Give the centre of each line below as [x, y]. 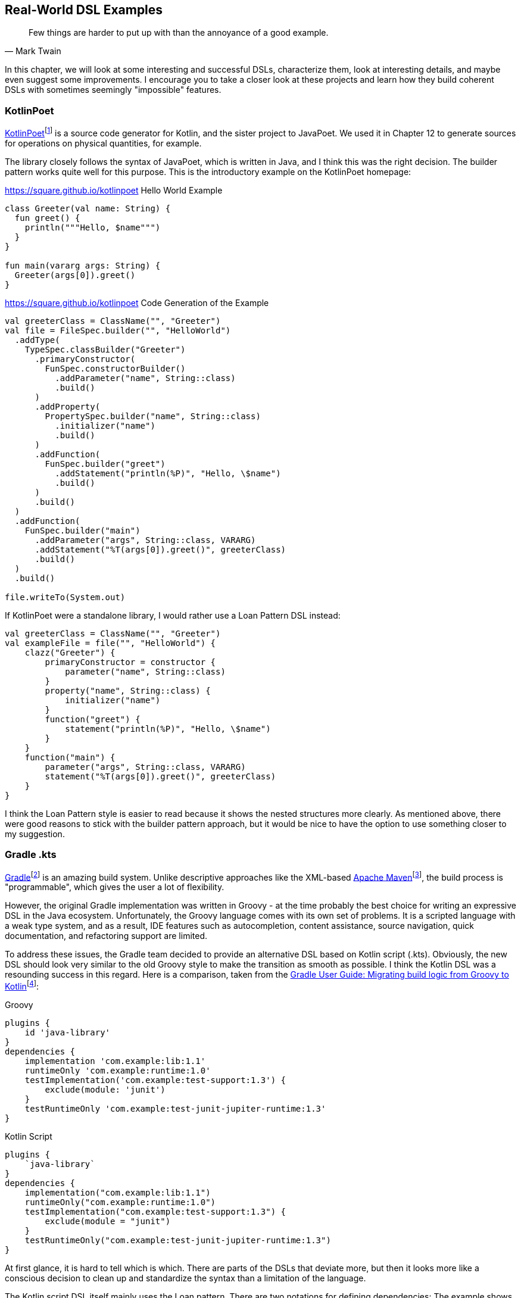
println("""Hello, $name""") [93, 227]
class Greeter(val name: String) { [88, 208]
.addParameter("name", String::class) [145, 378]
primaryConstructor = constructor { [130, 662]
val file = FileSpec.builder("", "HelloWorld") [118, 330]
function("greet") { [93, 719]
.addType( [37, 340]
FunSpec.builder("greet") [105, 464]
